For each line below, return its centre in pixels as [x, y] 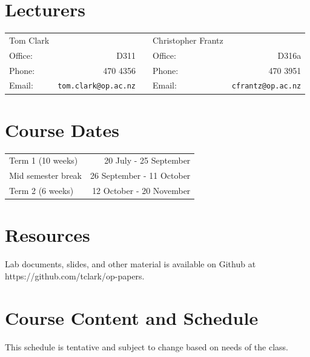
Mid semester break [45, 175]
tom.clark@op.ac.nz [97, 86]
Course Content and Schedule [132, 317]
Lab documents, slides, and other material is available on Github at [130, 264]
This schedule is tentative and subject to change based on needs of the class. [147, 346]
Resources [48, 235]
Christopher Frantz [188, 40]
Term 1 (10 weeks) [44, 160]
